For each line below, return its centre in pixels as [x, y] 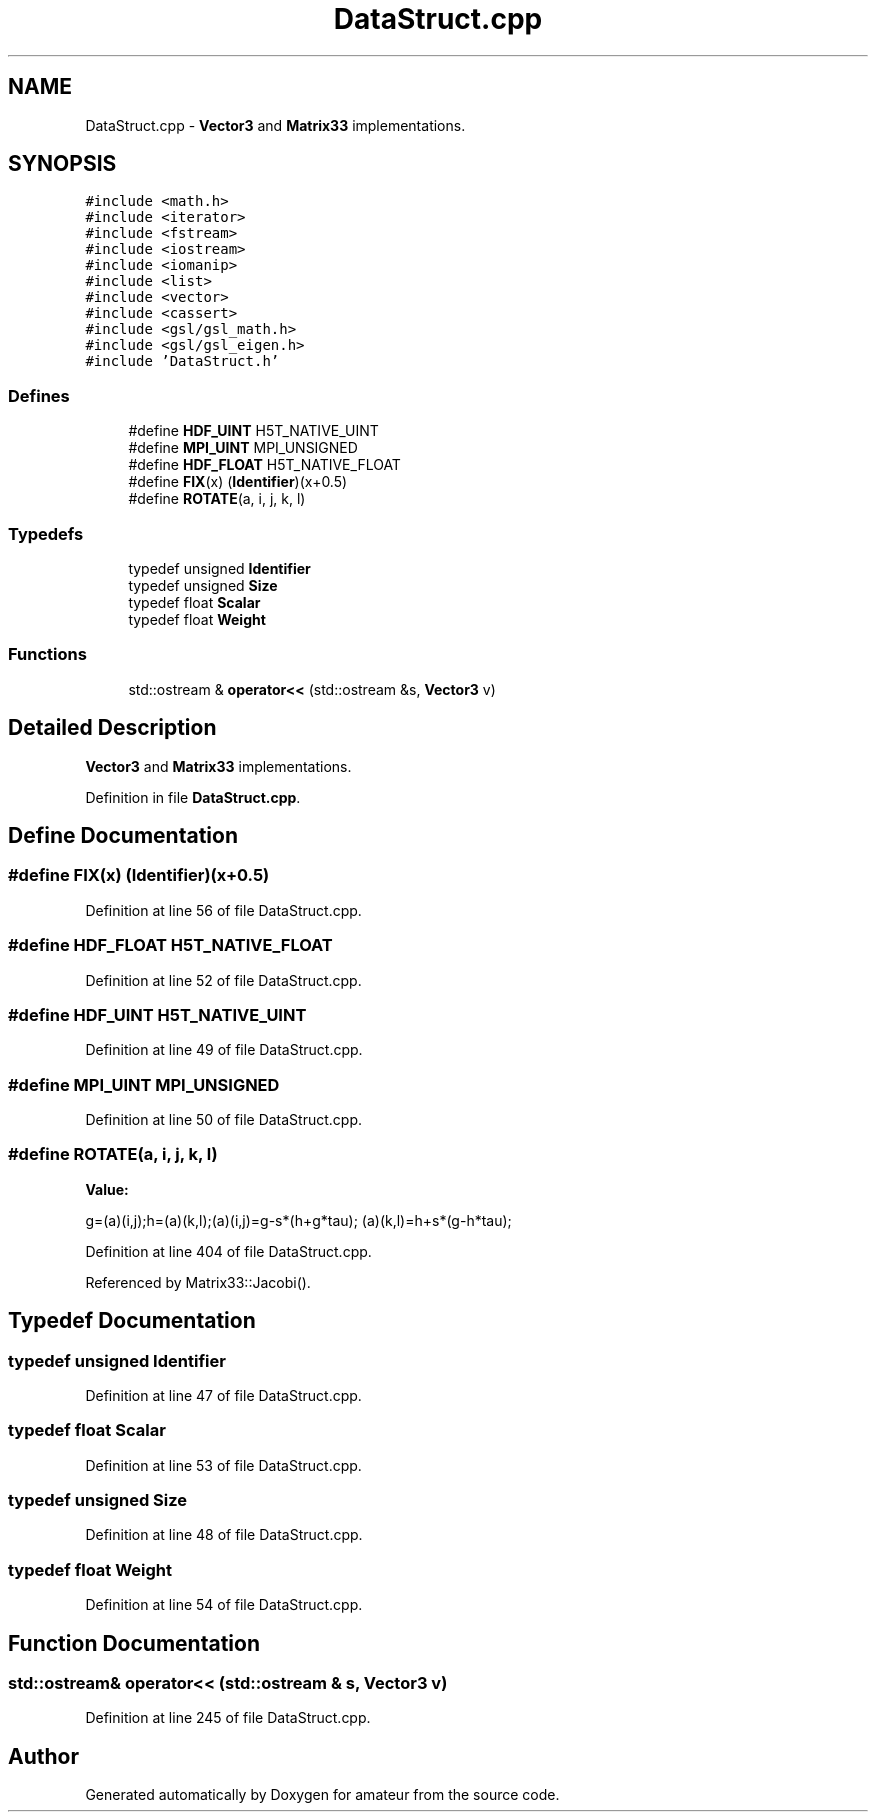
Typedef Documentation [132, 1321]
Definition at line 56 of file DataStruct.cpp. [223, 910]
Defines [39, 395]
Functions [47, 654]
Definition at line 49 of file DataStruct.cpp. [224, 1050]
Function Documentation [134, 1643]
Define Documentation [123, 835]
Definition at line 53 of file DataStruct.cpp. [223, 1465]
